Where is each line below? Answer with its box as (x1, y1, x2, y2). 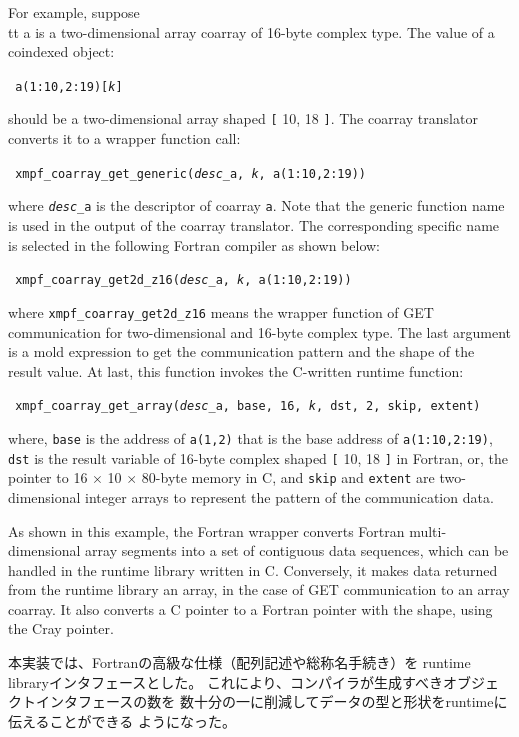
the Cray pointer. (8, 618, 114, 639)
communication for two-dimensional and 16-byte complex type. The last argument (8, 321, 512, 342)
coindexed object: (8, 41, 115, 62)
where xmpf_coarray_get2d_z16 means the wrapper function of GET (8, 301, 434, 322)
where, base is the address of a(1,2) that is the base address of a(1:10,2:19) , (8, 427, 493, 448)
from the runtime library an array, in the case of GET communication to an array (8, 579, 510, 600)
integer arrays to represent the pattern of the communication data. (85, 486, 494, 507)
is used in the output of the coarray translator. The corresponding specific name (8, 215, 500, 235)
